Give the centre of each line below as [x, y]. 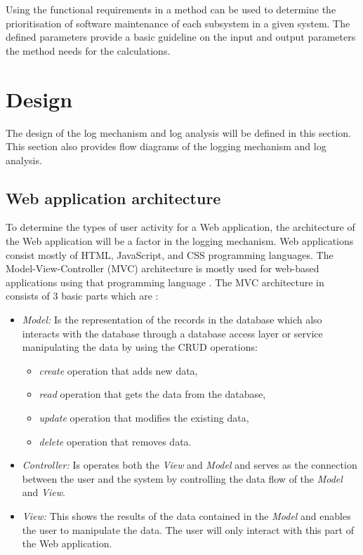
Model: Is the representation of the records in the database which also [172, 320]
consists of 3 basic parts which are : [82, 296]
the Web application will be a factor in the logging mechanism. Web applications [180, 241]
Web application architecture [113, 198]
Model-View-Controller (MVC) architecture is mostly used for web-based [163, 268]
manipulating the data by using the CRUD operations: [140, 347]
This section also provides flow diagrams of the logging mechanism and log [166, 146]
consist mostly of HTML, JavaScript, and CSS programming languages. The [170, 254]
